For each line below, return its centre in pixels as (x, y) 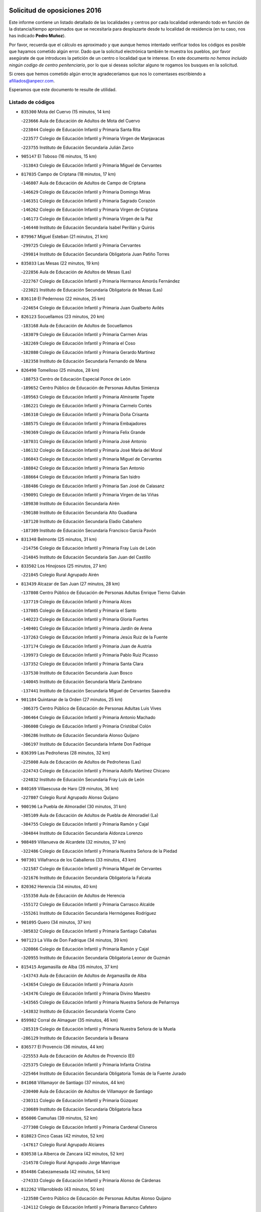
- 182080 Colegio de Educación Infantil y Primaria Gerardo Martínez (88, 352)
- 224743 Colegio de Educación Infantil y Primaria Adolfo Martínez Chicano (95, 771)
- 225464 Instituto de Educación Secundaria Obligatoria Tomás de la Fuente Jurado (103, 1073)
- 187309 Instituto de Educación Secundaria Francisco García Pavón (89, 530)
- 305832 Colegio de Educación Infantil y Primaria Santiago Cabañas (89, 931)
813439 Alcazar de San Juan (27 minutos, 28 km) (71, 584)
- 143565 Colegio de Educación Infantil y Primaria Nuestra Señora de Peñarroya (100, 1002)
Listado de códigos (32, 102)
